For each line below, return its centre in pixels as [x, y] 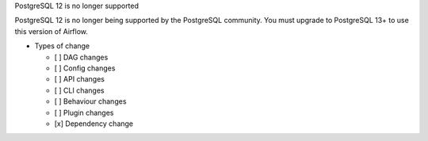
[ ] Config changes [85, 68]
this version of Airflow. [52, 31]
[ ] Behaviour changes [90, 101]
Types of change [62, 46]
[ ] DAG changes [81, 57]
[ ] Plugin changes [84, 112]
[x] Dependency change [94, 124]
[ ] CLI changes [79, 90]
